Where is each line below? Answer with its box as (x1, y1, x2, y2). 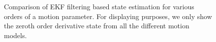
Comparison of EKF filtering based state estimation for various (4, 1, 194, 11)
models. (4, 30, 27, 40)
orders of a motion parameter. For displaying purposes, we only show (4, 11, 212, 21)
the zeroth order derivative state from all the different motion (4, 21, 189, 31)
